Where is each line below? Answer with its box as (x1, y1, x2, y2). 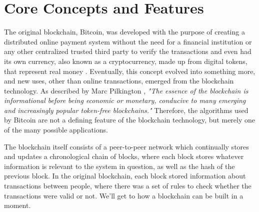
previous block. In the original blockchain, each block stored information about (4, 170, 246, 181)
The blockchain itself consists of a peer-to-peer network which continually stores (4, 141, 249, 151)
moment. (4, 200, 31, 210)
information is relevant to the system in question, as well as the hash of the (4, 160, 235, 171)
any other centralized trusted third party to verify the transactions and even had (4, 46, 251, 56)
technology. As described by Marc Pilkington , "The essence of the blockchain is (4, 85, 248, 95)
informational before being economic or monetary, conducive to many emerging (4, 95, 246, 105)
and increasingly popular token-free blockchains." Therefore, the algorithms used (4, 104, 248, 115)
